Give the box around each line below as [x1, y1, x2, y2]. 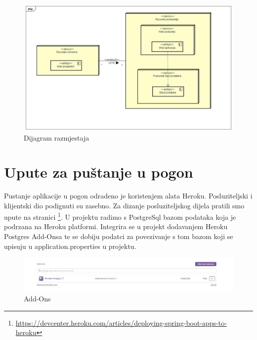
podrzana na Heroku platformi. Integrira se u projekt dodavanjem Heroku [4, 221, 228, 232]
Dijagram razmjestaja [24, 133, 89, 143]
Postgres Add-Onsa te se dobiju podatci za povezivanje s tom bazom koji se [4, 231, 233, 242]
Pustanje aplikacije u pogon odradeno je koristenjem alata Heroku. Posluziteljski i [4, 191, 253, 201]
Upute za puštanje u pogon [4, 162, 193, 182]
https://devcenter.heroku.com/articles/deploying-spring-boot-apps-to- [15, 317, 227, 328]
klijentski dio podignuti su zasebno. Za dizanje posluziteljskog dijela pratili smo [4, 200, 245, 210]
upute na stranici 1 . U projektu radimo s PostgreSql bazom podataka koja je [4, 210, 236, 222]
